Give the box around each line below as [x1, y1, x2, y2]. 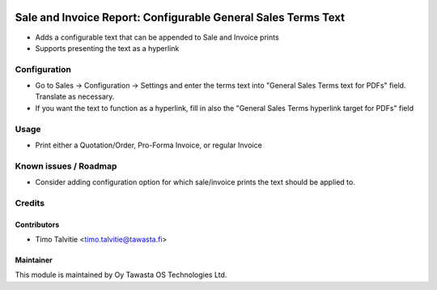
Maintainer [15, 255, 53, 265]
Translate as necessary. [35, 92, 115, 101]
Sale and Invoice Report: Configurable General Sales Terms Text [15, 11, 346, 24]
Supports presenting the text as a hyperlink [35, 43, 180, 53]
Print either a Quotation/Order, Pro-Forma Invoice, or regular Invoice [35, 140, 262, 150]
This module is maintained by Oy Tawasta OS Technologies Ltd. [15, 270, 227, 279]
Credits [15, 197, 45, 208]
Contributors [15, 220, 60, 229]
